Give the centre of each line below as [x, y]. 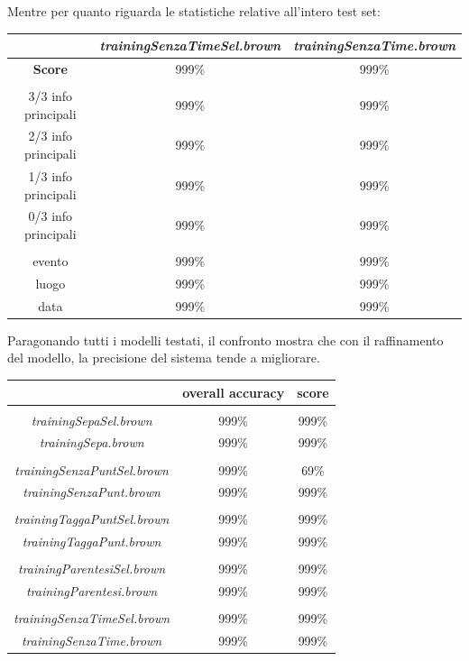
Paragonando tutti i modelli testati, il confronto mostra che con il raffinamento [225, 340]
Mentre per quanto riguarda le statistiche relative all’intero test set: [194, 11]
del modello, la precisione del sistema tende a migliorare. [164, 358]
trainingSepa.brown [92, 442]
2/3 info [51, 136]
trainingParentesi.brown [92, 591]
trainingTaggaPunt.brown [92, 542]
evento [51, 261]
